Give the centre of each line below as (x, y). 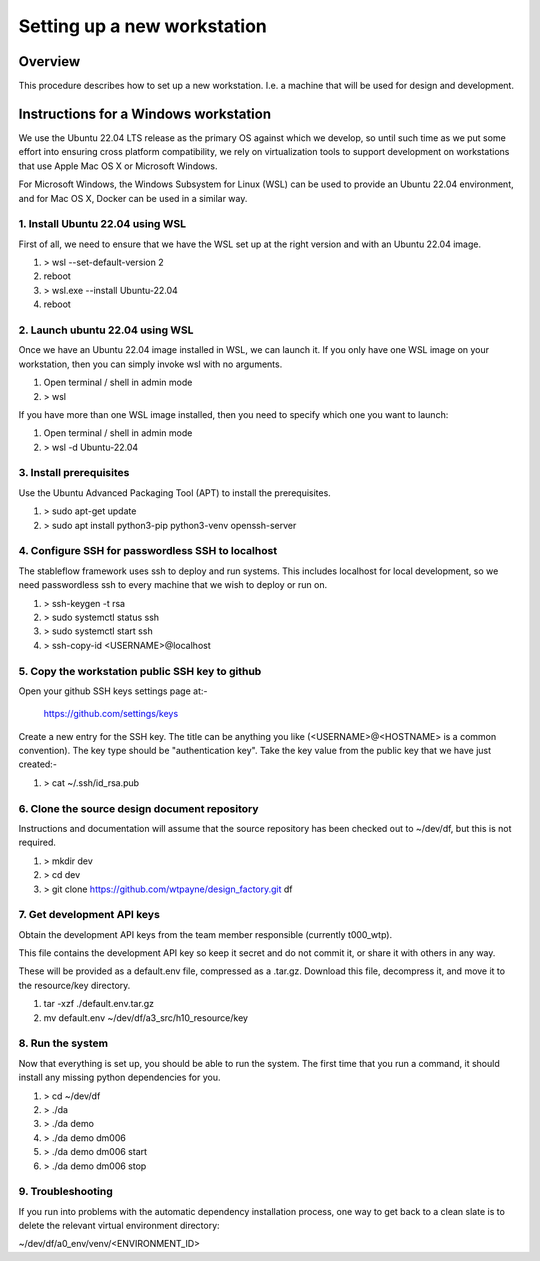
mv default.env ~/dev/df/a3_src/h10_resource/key (146, 1017)
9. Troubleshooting (66, 1192)
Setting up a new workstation (142, 26)
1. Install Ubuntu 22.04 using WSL (102, 224)
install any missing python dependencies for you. (119, 1077)
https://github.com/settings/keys (111, 714)
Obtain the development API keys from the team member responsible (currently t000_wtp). (205, 934)
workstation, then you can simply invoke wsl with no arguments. (150, 364)
